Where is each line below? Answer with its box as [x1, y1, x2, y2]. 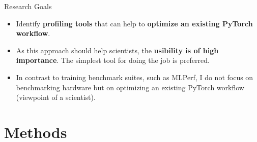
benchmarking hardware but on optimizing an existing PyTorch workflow [16, 82, 244, 92]
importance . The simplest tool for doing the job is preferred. [16, 55, 210, 65]
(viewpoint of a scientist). [16, 92, 96, 102]
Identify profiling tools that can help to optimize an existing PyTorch [16, 18, 253, 28]
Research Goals [4, 1, 52, 11]
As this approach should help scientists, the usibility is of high [16, 45, 219, 55]
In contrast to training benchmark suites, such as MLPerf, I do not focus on [16, 72, 253, 82]
